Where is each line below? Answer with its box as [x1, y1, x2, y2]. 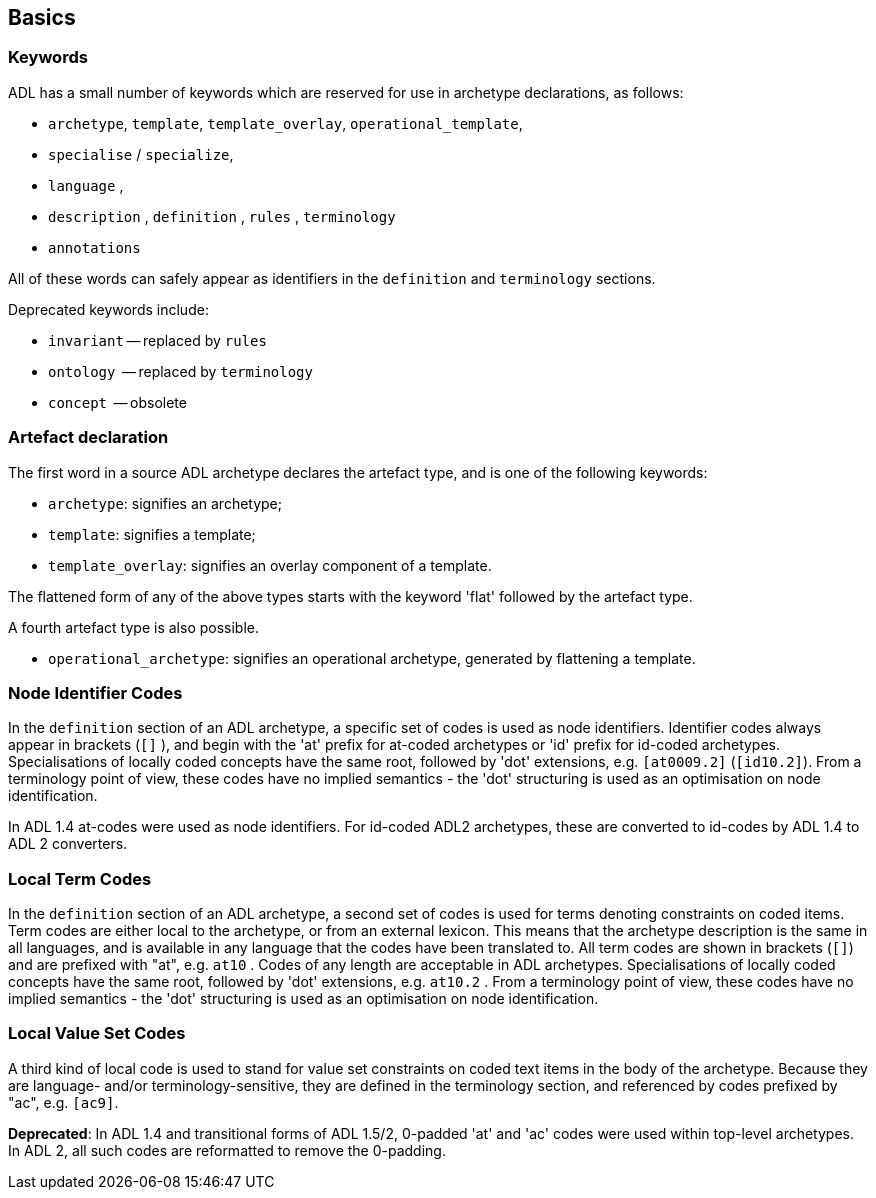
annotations [48, 239, 141, 256]
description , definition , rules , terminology [48, 207, 396, 225]
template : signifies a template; [48, 525, 256, 543]
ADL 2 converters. [8, 835, 128, 853]
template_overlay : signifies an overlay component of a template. [48, 556, 492, 574]
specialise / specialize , [48, 145, 234, 163]
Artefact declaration [8, 427, 169, 448]
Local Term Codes [8, 868, 152, 889]
